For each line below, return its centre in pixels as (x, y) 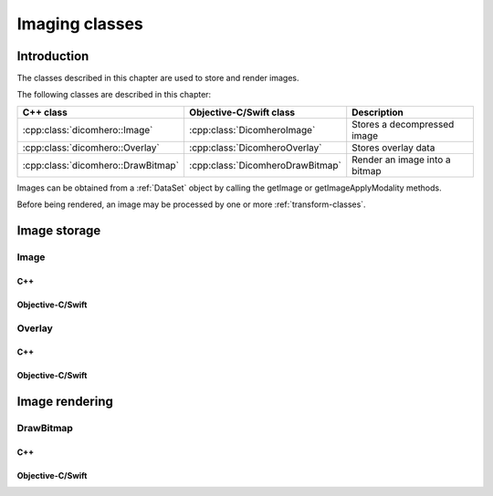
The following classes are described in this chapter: (114, 95)
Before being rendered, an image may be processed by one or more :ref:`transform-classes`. (191, 204)
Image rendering (65, 402)
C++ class (45, 112)
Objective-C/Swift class (242, 112)
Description (378, 112)
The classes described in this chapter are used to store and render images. (158, 78)
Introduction (53, 56)
